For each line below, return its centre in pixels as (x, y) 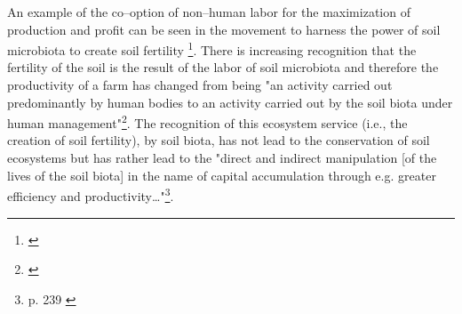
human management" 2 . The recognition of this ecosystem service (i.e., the (207, 121)
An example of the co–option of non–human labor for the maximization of (209, 12)
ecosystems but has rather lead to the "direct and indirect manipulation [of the (222, 158)
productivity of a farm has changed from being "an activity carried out (200, 85)
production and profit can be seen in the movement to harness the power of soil (224, 29)
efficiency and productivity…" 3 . (91, 194)
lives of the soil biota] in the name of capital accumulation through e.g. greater (222, 175)
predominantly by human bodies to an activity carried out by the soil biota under (230, 102)
